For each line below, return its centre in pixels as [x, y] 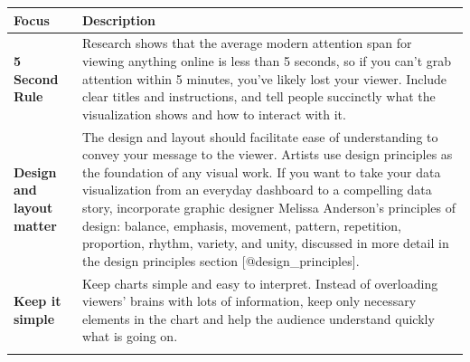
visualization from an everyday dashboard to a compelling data [257, 190]
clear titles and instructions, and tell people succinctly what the [258, 96]
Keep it [38, 301]
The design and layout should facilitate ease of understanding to [260, 136]
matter [35, 225]
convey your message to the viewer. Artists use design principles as [267, 154]
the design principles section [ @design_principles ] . [221, 260]
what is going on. [130, 336]
